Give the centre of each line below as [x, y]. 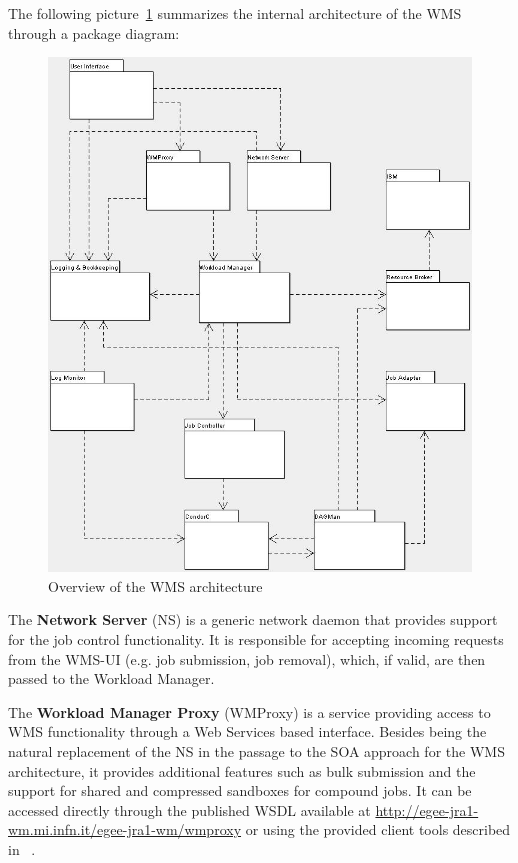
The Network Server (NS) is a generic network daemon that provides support [253, 619]
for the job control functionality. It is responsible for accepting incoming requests [256, 638]
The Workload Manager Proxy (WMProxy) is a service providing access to [249, 711]
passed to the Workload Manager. [111, 678]
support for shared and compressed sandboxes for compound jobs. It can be [240, 790]
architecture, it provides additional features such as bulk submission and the [242, 770]
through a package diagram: [94, 32]
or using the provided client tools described [378, 829]
